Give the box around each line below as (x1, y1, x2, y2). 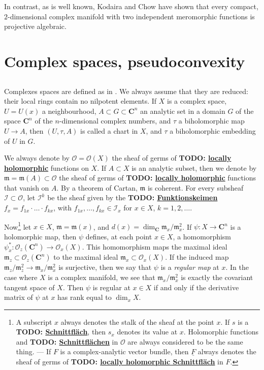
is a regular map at (160, 262, 219, 272)
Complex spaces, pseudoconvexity (4, 50, 245, 71)
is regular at (92, 282, 130, 292)
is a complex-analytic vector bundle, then (60, 346, 189, 357)
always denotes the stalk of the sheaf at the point (60, 316, 214, 327)
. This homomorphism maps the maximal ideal (82, 241, 227, 252)
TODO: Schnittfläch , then (16, 326, 106, 337)
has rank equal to (57, 292, 112, 302)
